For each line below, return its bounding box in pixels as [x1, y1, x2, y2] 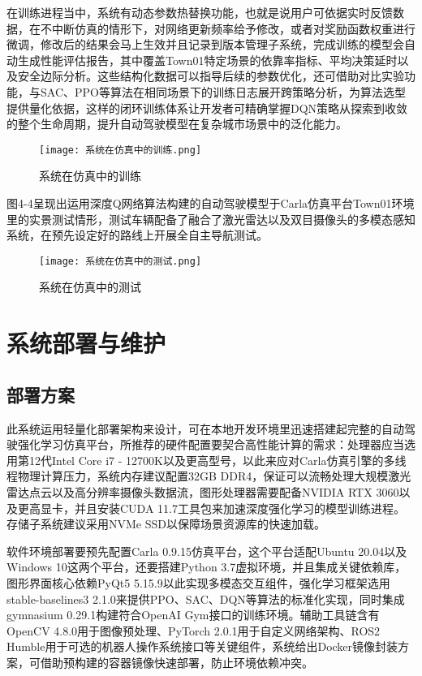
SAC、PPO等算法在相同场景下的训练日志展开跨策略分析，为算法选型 [40, 83, 406, 100]
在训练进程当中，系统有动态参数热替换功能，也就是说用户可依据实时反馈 [6, 4, 393, 20]
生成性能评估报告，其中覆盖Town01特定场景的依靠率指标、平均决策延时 [17, 51, 398, 68]
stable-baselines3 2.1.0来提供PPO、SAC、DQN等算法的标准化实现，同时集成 [6, 590, 405, 607]
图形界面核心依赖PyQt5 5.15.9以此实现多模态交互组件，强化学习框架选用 [6, 574, 390, 591]
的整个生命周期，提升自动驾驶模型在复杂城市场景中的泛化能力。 [6, 115, 347, 132]
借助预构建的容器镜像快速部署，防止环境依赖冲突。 [40, 653, 313, 670]
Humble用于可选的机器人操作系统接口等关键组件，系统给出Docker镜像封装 [6, 638, 398, 655]
